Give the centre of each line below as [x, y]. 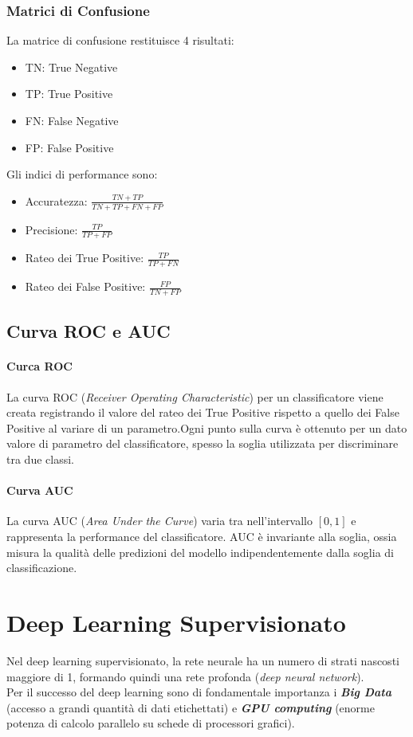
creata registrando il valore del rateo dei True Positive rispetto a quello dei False [203, 412]
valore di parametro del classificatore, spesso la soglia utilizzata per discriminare [203, 443]
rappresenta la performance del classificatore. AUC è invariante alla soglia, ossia [202, 537]
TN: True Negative [71, 67]
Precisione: [51, 229]
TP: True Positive [69, 94]
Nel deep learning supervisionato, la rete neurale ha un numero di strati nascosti [203, 660]
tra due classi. [40, 459]
